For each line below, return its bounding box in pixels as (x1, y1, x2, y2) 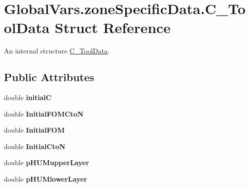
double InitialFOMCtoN (4, 108, 84, 119)
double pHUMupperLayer (4, 157, 89, 168)
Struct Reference (55, 17, 171, 37)
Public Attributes (4, 69, 95, 85)
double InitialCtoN (4, 141, 66, 151)
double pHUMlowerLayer (4, 174, 87, 184)
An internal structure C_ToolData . (4, 46, 110, 56)
